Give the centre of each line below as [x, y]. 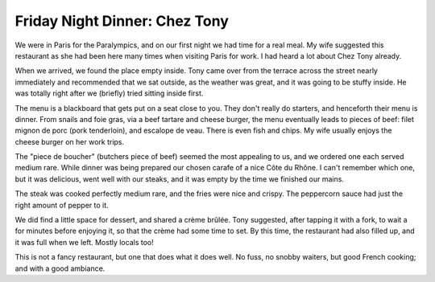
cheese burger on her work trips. [70, 141]
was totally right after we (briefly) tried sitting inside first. [109, 93]
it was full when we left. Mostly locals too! [84, 242]
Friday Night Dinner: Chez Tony [122, 21]
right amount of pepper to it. [62, 205]
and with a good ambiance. [60, 268]
